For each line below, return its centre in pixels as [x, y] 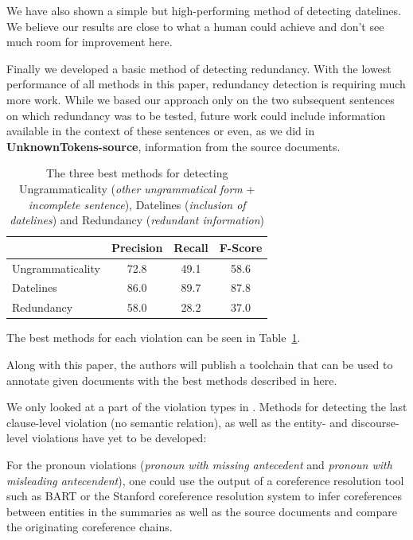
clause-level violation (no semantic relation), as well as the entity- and [177, 422]
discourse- [375, 422]
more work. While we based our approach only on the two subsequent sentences [201, 99]
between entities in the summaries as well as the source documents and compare [202, 511]
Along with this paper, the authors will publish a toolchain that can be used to [200, 364]
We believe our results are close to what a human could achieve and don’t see [195, 26]
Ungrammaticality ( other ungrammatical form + [137, 188]
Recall [191, 247]
